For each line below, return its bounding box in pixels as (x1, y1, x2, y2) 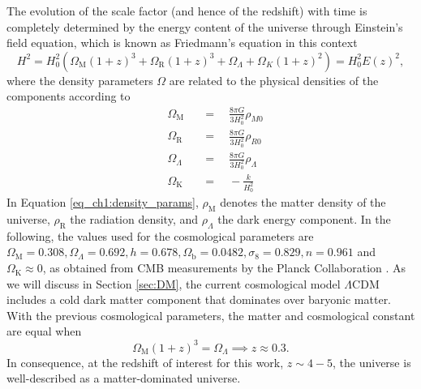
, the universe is (333, 353, 411, 370)
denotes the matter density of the (220, 194, 386, 211)
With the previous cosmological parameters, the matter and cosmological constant (6, 306, 415, 323)
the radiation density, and (70, 211, 199, 228)
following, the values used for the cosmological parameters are (6, 227, 314, 244)
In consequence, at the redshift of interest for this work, (6, 353, 284, 370)
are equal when (6, 323, 82, 340)
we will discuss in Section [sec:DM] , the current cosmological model (6, 275, 341, 292)
